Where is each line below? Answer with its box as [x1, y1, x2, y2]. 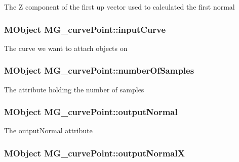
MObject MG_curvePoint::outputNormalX [4, 146, 185, 159]
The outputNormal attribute [4, 125, 93, 136]
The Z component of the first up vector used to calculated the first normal [4, 2, 235, 12]
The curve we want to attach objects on [4, 42, 128, 53]
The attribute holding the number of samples [4, 84, 144, 94]
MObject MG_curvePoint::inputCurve [4, 23, 166, 35]
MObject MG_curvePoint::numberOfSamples [4, 64, 194, 77]
